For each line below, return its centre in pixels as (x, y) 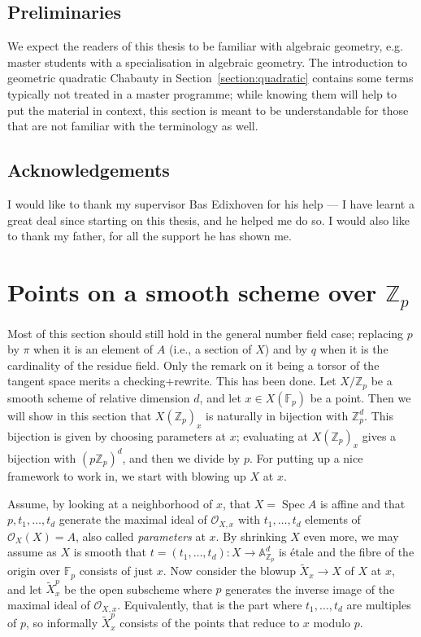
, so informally (62, 623)
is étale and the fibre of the (346, 552)
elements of (333, 519)
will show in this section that (80, 415)
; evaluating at (272, 435)
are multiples (379, 604)
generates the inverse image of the (310, 589)
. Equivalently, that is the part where (210, 604)
